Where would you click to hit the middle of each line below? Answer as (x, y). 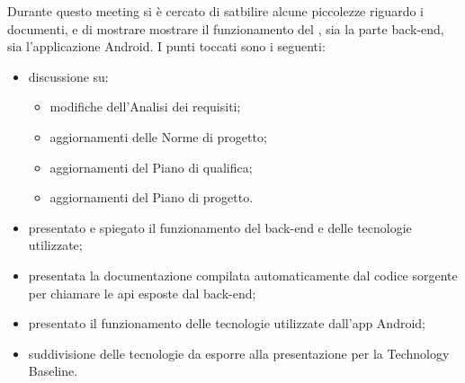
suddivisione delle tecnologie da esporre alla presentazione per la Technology (239, 353)
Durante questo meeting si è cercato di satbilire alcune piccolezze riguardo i (215, 11)
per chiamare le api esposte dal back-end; (142, 293)
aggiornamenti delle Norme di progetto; (158, 136)
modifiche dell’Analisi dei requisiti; (145, 107)
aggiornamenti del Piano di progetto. (152, 197)
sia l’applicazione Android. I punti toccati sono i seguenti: (166, 46)
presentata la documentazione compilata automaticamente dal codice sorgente (243, 275)
